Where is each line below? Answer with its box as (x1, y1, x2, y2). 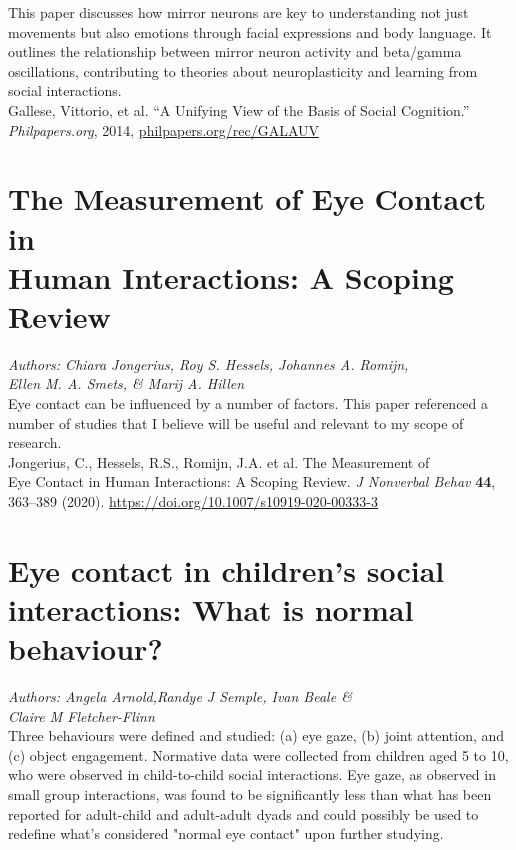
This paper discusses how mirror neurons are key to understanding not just (8, 2, 469, 22)
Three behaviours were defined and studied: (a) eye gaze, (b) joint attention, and (8, 725, 505, 746)
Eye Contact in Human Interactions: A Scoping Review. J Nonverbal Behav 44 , (8, 471, 496, 492)
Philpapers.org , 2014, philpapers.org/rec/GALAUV (8, 119, 320, 140)
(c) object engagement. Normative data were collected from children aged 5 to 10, (8, 744, 509, 765)
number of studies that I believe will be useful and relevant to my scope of (8, 412, 464, 433)
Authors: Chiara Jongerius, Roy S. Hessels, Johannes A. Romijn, (8, 353, 409, 374)
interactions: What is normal (8, 588, 414, 629)
